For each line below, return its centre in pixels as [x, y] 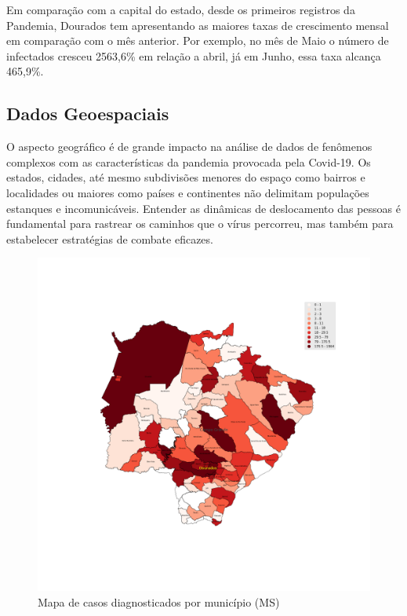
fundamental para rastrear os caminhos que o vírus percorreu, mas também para [200, 224]
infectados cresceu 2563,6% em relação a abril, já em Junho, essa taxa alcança [194, 55]
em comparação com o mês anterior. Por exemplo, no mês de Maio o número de [198, 40]
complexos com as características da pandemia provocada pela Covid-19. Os [189, 161]
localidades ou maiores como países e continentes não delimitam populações [188, 192]
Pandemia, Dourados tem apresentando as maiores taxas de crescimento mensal [198, 25]
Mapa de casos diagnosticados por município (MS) [159, 601]
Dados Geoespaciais [88, 114]
